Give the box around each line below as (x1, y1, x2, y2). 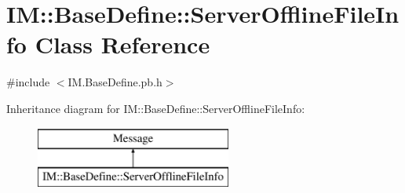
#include (6, 74, 50, 90)
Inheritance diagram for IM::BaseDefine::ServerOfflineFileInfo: (6, 100, 305, 116)
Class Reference (35, 28, 210, 60)
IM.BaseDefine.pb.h (67, 74, 162, 90)
